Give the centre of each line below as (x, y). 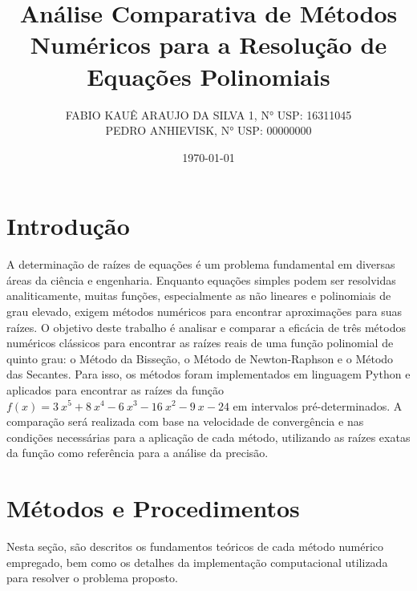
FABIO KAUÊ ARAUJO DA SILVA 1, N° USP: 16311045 (208, 114)
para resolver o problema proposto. (92, 578)
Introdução (68, 226)
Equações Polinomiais (208, 76)
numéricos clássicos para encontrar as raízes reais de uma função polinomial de (200, 343)
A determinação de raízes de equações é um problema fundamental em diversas (201, 264)
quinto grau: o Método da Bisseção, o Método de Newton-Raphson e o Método (200, 358)
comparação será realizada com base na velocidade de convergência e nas (185, 421)
